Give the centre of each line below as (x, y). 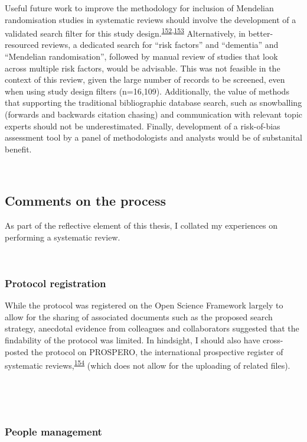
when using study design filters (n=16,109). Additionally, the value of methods (147, 91)
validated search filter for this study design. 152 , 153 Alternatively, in (125, 32)
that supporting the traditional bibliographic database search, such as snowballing (153, 103)
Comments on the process (85, 201)
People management (53, 431)
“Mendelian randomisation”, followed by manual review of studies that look (141, 56)
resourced (22, 45)
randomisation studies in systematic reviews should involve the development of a (151, 19)
